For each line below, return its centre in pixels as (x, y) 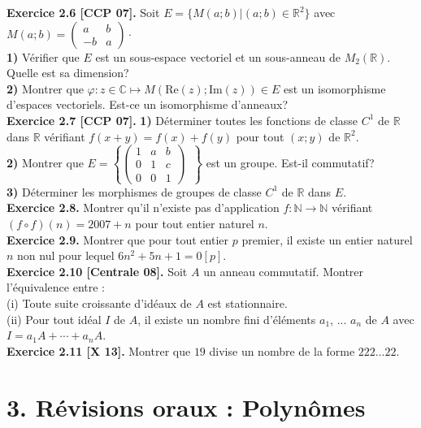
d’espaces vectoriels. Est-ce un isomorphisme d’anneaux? (148, 104)
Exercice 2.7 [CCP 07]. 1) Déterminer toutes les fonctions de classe (182, 120)
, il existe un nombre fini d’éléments (227, 319)
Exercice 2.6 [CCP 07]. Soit (83, 12)
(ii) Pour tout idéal (54, 319)
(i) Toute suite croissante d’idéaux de (99, 303)
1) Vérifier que (43, 56)
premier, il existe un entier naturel (327, 239)
